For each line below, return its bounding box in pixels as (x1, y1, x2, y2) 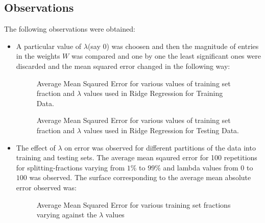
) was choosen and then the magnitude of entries (106, 40, 259, 51)
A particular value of (16, 40, 82, 51)
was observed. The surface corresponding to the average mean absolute (29, 172, 251, 183)
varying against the (36, 209, 97, 220)
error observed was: (16, 182, 77, 192)
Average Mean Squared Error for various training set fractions (36, 199, 231, 210)
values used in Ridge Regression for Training (83, 88, 223, 98)
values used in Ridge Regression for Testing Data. (83, 125, 239, 135)
